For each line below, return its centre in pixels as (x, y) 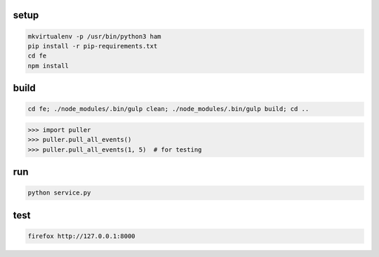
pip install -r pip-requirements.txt (93, 46)
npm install (48, 66)
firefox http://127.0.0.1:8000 (82, 236)
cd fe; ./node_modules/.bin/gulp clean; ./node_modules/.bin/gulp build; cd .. (168, 109)
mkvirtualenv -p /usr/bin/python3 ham (94, 36)
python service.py (59, 193)
